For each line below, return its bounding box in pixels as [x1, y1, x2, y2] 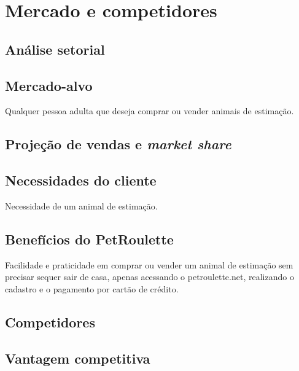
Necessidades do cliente [5, 171, 157, 190]
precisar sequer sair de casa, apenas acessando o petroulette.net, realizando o [5, 270, 294, 283]
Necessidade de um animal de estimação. [5, 199, 158, 212]
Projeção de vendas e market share [5, 135, 231, 154]
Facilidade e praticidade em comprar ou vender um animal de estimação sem [5, 258, 293, 271]
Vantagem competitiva [5, 348, 150, 367]
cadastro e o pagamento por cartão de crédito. [5, 282, 179, 295]
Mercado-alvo [5, 76, 93, 95]
